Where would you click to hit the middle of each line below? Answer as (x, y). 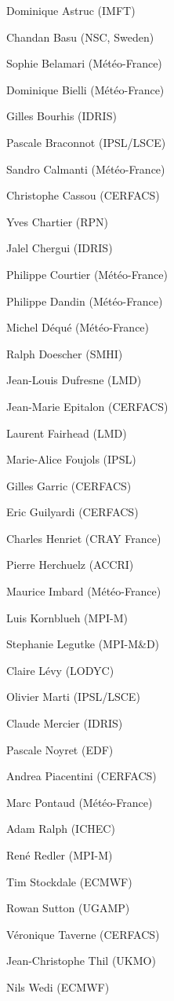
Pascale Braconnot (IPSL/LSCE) (86, 142)
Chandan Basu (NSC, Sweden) (80, 37)
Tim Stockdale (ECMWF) (69, 881)
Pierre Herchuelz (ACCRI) (70, 565)
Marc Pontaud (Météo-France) (80, 802)
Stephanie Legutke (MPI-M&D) (83, 644)
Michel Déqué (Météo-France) (78, 327)
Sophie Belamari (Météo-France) (84, 63)
